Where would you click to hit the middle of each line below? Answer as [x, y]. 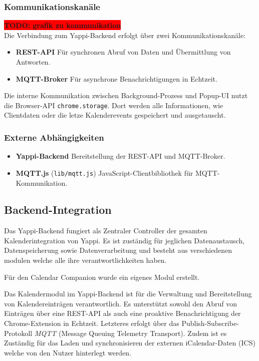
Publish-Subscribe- [210, 323]
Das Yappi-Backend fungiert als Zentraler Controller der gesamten [106, 231]
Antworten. [33, 62]
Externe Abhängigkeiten [54, 137]
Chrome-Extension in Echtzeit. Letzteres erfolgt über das [92, 323]
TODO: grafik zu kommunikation [63, 25]
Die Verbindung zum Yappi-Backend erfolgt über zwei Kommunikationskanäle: [125, 35]
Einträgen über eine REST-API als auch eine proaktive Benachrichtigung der [122, 313]
